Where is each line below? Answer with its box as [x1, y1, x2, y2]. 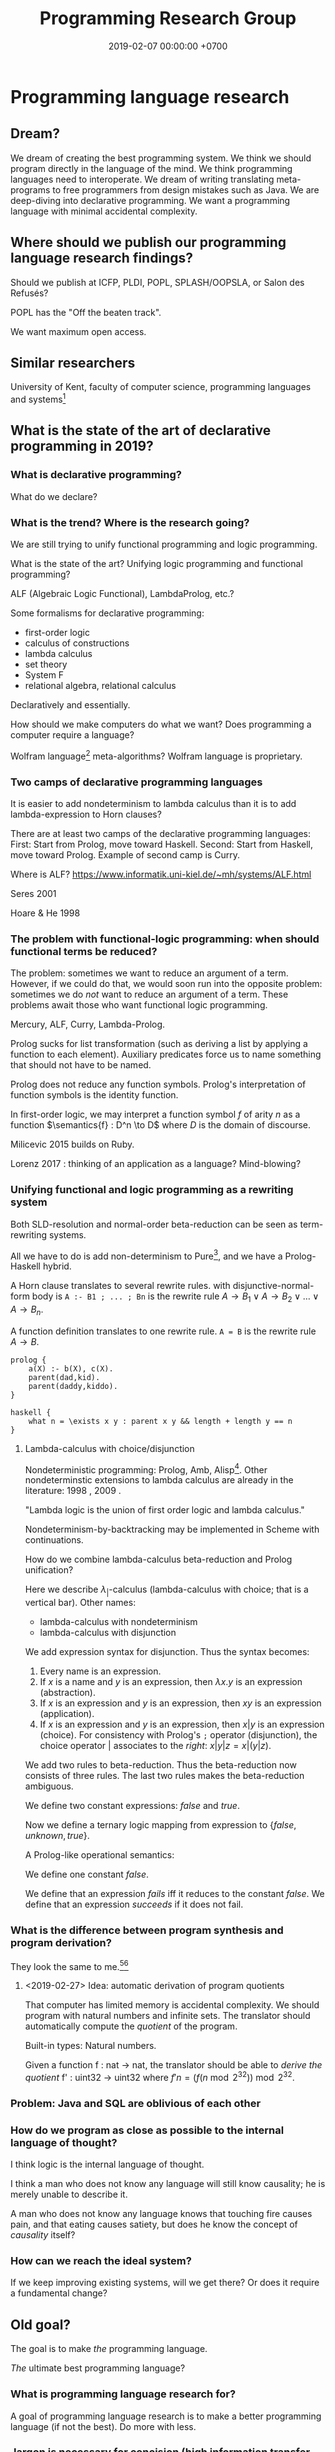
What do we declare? [10, 490, 98, 502]
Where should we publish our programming [10, 234, 287, 251]
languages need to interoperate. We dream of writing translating [10, 173, 275, 185]
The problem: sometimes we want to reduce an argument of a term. [10, 967, 289, 979]
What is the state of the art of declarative [10, 422, 272, 439]
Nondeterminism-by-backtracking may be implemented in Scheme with [24, 1523, 320, 1536]
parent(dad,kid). [28, 1372, 101, 1382]
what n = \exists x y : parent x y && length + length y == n [28, 1416, 293, 1426]
